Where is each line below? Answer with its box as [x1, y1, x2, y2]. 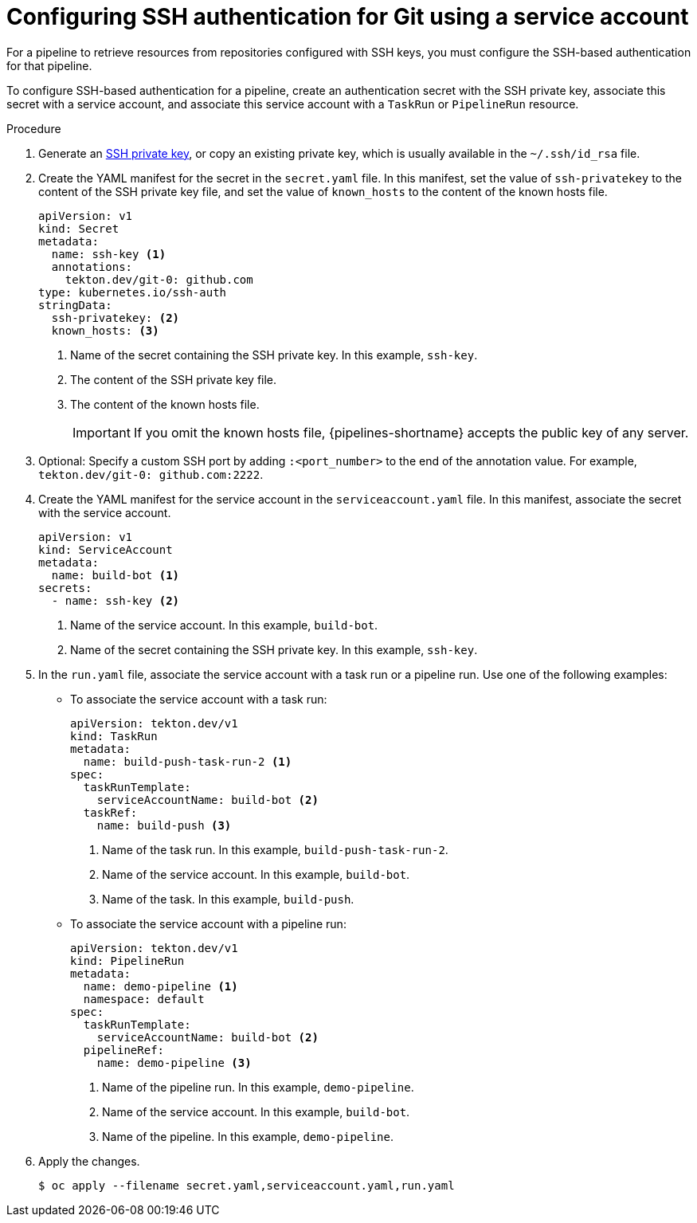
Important [72, 424, 131, 441]
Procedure [6, 121, 61, 135]
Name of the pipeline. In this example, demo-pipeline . [102, 1129, 394, 1143]
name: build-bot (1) [51, 568, 180, 582]
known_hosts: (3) [51, 323, 159, 337]
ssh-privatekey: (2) [51, 311, 180, 324]
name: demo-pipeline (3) [96, 1056, 252, 1069]
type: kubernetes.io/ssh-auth [38, 285, 227, 299]
